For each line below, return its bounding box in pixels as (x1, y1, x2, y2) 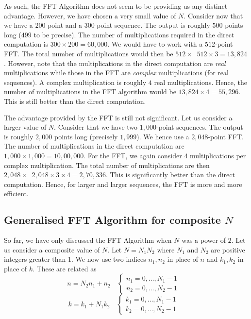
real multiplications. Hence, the (154, 77, 247, 87)
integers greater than (4, 254, 66, 264)
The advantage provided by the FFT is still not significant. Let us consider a (4, 112, 233, 122)
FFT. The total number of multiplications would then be (4, 48, 173, 58)
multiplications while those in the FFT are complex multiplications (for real (4, 67, 229, 78)
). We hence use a (136, 131, 189, 141)
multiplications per (190, 150, 246, 160)
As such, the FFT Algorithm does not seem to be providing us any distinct (4, 1, 228, 11)
